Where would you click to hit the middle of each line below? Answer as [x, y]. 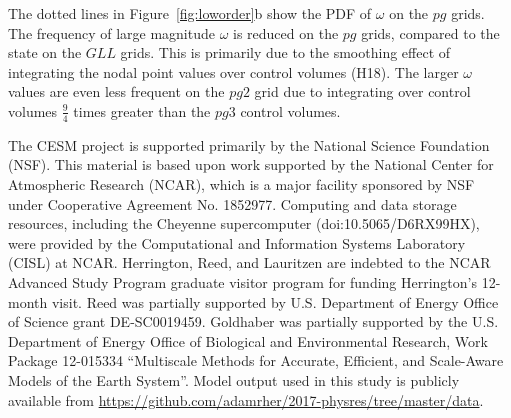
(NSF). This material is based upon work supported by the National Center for [251, 164]
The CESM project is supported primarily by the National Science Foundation [249, 144]
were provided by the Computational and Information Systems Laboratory [237, 242]
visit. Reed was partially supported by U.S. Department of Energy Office [275, 301]
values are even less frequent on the [116, 91]
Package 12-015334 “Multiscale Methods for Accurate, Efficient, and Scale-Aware [256, 360]
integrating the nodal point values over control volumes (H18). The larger [233, 71]
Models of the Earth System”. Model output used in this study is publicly [234, 379]
